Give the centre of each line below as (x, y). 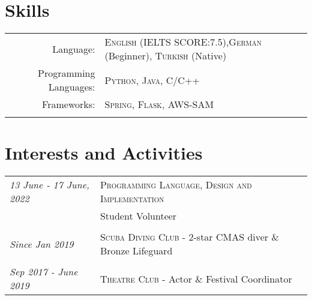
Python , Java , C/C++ (152, 80)
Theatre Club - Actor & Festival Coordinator (196, 278)
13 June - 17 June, (49, 185)
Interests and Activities (104, 153)
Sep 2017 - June (44, 272)
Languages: (72, 87)
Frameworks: (69, 104)
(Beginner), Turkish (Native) (166, 56)
